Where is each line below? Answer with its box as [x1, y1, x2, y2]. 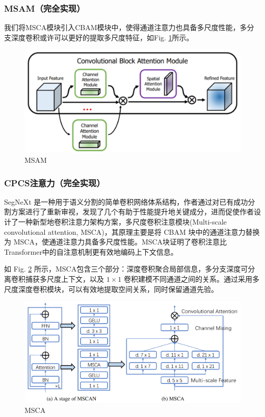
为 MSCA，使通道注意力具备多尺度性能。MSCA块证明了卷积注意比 [4, 236, 227, 247]
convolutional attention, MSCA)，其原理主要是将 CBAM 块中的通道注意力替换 [4, 226, 260, 237]
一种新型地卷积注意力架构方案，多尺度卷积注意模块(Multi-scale [18, 216, 227, 227]
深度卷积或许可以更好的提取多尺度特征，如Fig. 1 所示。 [11, 32, 194, 42]
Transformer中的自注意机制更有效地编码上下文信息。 [4, 246, 178, 257]
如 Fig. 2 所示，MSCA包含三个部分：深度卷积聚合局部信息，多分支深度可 [4, 263, 248, 274]
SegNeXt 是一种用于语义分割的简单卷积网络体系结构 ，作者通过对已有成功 [4, 196, 248, 207]
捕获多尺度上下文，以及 [25, 274, 104, 284]
